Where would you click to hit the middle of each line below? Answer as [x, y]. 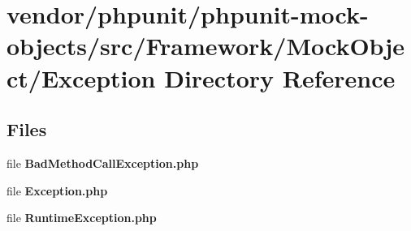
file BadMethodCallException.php [103, 163]
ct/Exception [81, 77]
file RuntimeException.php [82, 218]
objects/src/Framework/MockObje [205, 46]
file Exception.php [57, 190]
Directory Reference [280, 77]
